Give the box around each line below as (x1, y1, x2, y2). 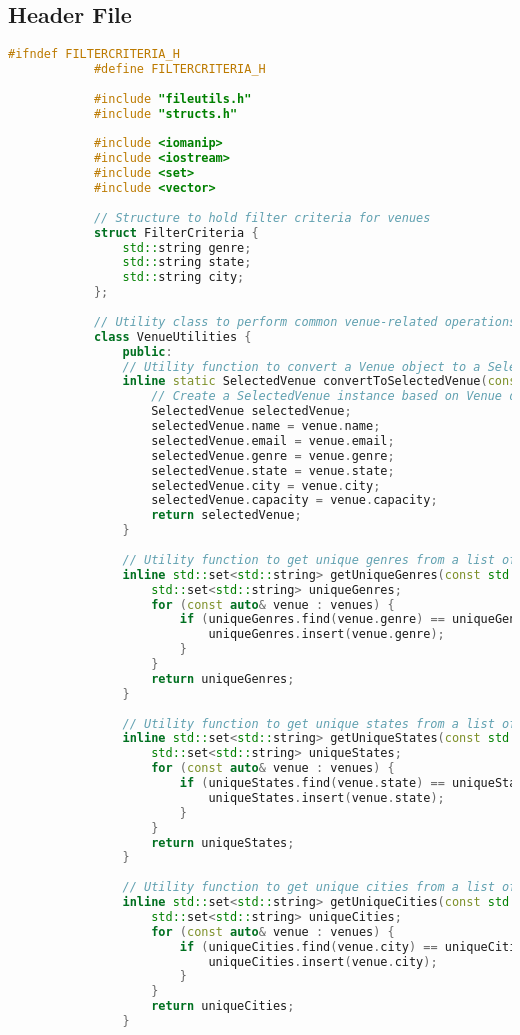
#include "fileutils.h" (93, 91, 252, 106)
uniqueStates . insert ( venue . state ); (208, 790, 445, 805)
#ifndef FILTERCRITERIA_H (8, 47, 180, 62)
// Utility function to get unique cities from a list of (122, 880, 517, 895)
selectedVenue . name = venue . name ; (151, 419, 381, 434)
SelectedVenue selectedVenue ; (151, 404, 352, 419)
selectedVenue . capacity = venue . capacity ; (151, 493, 438, 508)
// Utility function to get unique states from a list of (122, 716, 517, 731)
